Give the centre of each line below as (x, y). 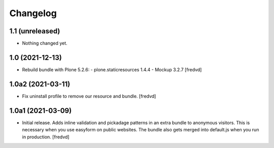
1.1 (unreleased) (35, 31)
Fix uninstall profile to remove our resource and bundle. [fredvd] (89, 96)
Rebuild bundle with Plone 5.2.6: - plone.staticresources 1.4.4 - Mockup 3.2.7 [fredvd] (112, 69)
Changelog (33, 13)
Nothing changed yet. (45, 43)
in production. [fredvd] (46, 137)
